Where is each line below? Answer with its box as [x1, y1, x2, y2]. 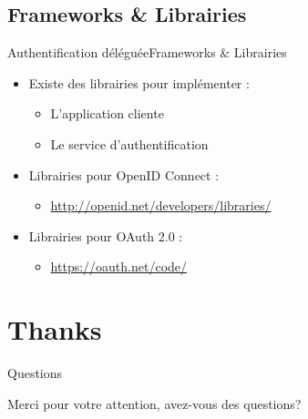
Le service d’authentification [50, 134, 209, 153]
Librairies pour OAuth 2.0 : [28, 226, 183, 245]
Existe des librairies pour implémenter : [28, 73, 250, 92]
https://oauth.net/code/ [50, 257, 188, 276]
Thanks [7, 311, 102, 348]
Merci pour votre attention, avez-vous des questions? [7, 393, 302, 413]
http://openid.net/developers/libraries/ [50, 196, 272, 215]
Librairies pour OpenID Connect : [28, 165, 220, 184]
